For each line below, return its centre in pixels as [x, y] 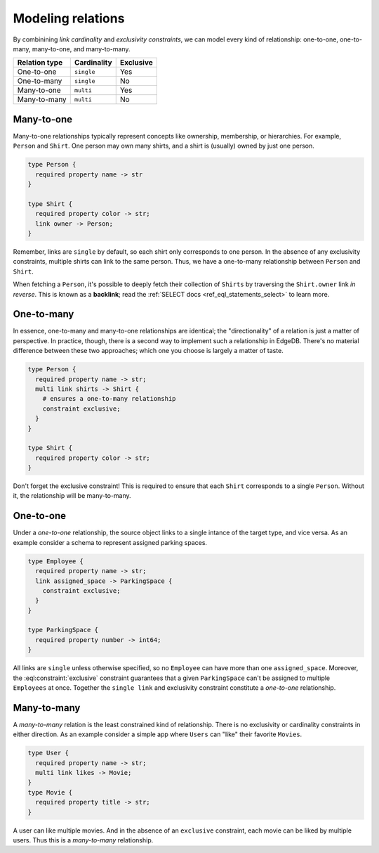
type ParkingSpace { [63, 630]
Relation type [40, 63]
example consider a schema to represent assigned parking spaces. [110, 542]
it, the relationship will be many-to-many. [72, 496]
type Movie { [50, 792]
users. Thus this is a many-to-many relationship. [83, 840]
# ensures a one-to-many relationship [109, 399]
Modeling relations [69, 18]
